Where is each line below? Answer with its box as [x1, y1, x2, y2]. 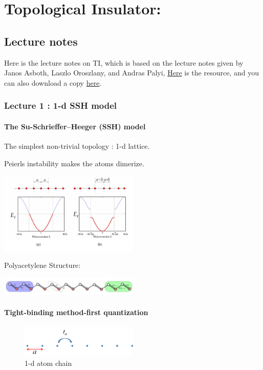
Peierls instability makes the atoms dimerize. [4, 158, 144, 168]
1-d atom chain [25, 358, 72, 368]
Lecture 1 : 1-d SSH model [4, 99, 117, 112]
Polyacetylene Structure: [4, 260, 81, 270]
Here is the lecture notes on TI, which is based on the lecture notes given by [4, 57, 244, 68]
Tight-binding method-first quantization [4, 306, 148, 317]
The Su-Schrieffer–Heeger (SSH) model [4, 121, 146, 131]
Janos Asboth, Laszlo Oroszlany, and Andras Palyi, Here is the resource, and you [4, 67, 259, 78]
